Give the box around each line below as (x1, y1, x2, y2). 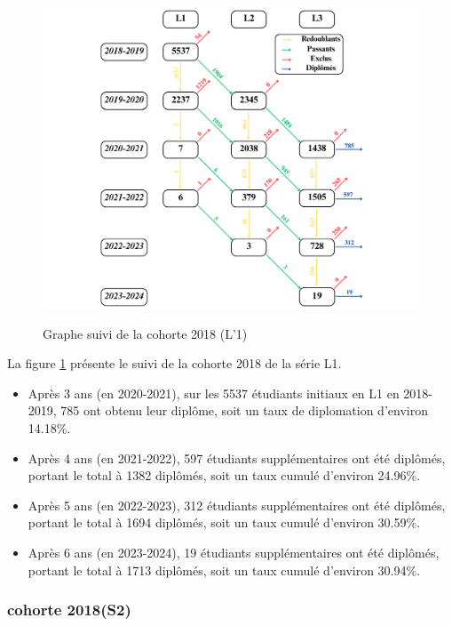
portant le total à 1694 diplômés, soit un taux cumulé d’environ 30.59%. (28, 513, 421, 532)
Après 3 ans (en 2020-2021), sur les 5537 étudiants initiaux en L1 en (28, 383, 400, 402)
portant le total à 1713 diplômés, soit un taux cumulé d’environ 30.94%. (28, 560, 421, 579)
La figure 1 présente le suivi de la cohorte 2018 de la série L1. (7, 354, 342, 373)
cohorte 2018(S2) (7, 598, 131, 621)
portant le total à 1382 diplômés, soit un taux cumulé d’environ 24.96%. (28, 466, 421, 485)
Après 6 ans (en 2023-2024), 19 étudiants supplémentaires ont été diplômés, (28, 543, 440, 562)
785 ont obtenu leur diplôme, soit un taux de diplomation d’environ (60, 401, 428, 420)
